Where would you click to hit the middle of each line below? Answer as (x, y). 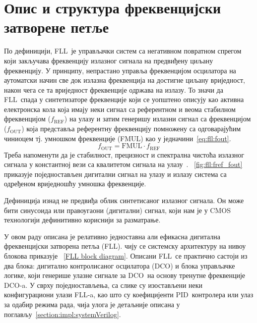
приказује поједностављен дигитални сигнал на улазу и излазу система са (115, 174)
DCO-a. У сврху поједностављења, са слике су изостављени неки (103, 285)
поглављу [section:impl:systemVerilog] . (63, 314)
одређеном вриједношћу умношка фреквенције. (75, 184)
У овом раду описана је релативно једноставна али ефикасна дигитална (112, 236)
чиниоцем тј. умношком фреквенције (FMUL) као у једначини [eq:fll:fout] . (118, 138)
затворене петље (57, 27)
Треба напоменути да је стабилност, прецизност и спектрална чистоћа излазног (124, 154)
